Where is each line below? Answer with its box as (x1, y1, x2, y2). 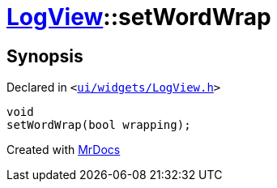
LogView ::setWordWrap (6, 3, 271, 31)
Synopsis (6, 45, 83, 66)
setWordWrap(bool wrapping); (6, 118, 191, 132)
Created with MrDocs (6, 143, 121, 157)
